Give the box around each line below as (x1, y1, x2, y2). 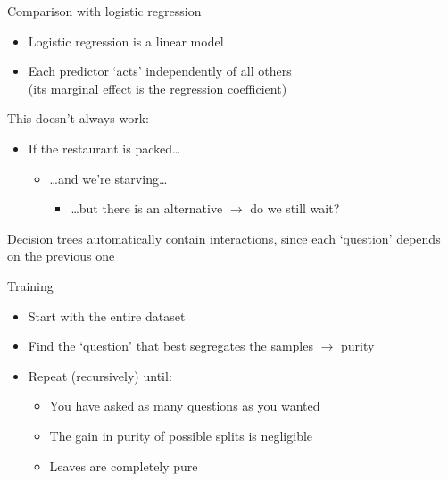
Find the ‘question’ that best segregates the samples (28, 336, 313, 355)
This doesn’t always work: (7, 109, 149, 128)
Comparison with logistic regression (7, 2, 202, 20)
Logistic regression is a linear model (28, 31, 224, 50)
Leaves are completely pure (49, 456, 198, 475)
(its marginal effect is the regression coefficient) (28, 79, 287, 97)
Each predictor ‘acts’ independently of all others (28, 62, 292, 80)
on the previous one (7, 246, 115, 265)
